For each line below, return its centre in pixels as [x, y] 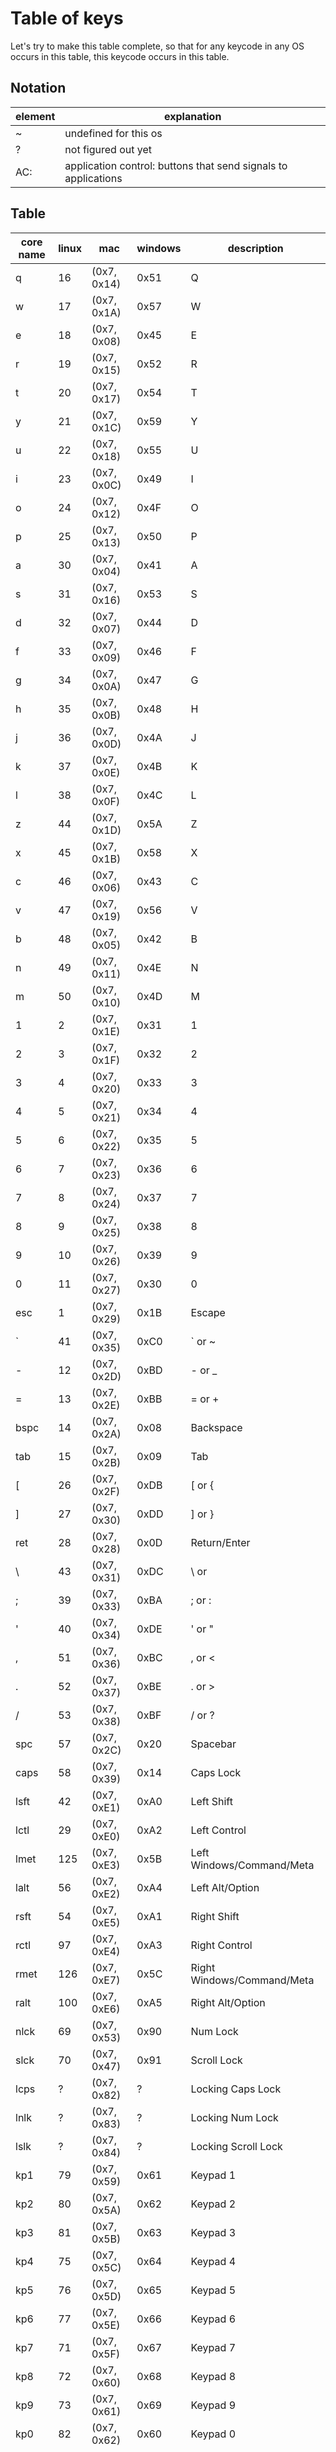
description [255, 248]
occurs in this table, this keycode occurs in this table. [120, 56]
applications [93, 178]
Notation [38, 88]
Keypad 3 [213, 2232]
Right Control [221, 1945]
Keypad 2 [213, 2204]
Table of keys [67, 18]
